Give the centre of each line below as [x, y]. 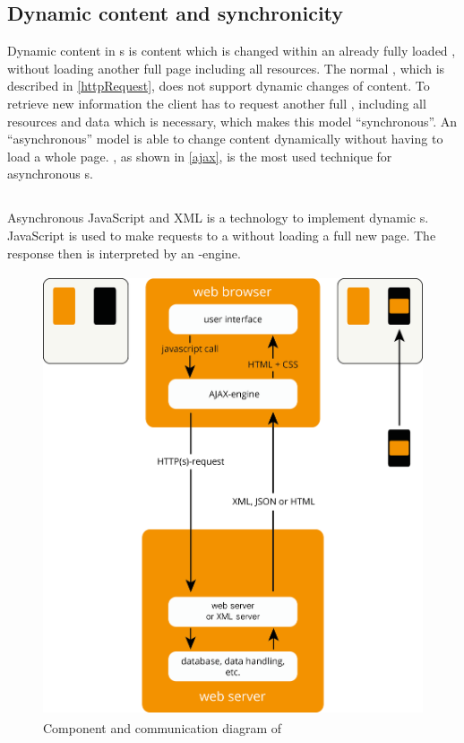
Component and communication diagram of [163, 728]
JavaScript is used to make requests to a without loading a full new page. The [222, 235]
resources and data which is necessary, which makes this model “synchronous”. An [232, 121]
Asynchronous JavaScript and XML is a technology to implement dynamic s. [218, 218]
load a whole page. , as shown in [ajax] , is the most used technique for [200, 156]
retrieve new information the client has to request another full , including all [217, 103]
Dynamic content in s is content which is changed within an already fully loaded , [232, 51]
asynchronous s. [50, 174]
